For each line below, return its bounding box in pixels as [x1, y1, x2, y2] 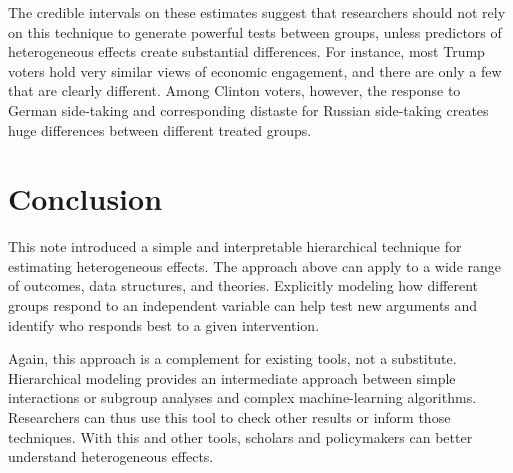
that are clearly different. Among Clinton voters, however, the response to [8, 80, 461, 101]
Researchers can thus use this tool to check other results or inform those [8, 407, 451, 428]
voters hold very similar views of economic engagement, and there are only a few [8, 60, 502, 81]
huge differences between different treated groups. [8, 119, 312, 140]
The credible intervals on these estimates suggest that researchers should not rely [8, 2, 506, 22]
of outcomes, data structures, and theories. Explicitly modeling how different [8, 275, 479, 296]
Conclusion [8, 178, 163, 219]
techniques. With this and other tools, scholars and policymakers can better [8, 426, 473, 447]
